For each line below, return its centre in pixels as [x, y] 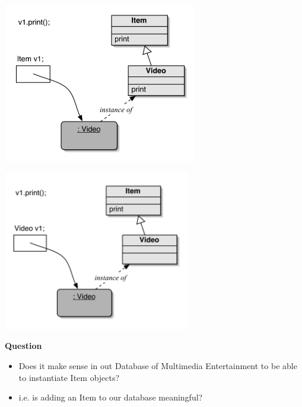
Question [23, 346]
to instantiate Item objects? [69, 377]
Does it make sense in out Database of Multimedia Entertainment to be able [158, 365]
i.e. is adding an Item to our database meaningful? [111, 397]
